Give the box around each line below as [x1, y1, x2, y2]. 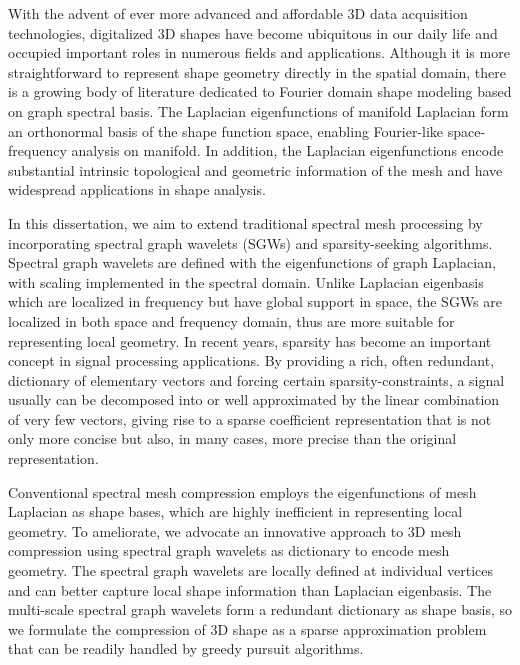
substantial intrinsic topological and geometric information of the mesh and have [8, 159, 503, 180]
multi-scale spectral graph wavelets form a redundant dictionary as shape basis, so [8, 599, 513, 620]
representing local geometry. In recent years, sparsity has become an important [8, 330, 492, 351]
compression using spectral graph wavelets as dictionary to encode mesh [8, 540, 450, 561]
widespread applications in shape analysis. [8, 179, 266, 200]
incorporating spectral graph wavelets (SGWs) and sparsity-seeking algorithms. [8, 232, 493, 253]
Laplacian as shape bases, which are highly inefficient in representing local [8, 501, 463, 522]
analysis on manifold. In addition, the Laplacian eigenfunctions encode [71, 140, 504, 161]
